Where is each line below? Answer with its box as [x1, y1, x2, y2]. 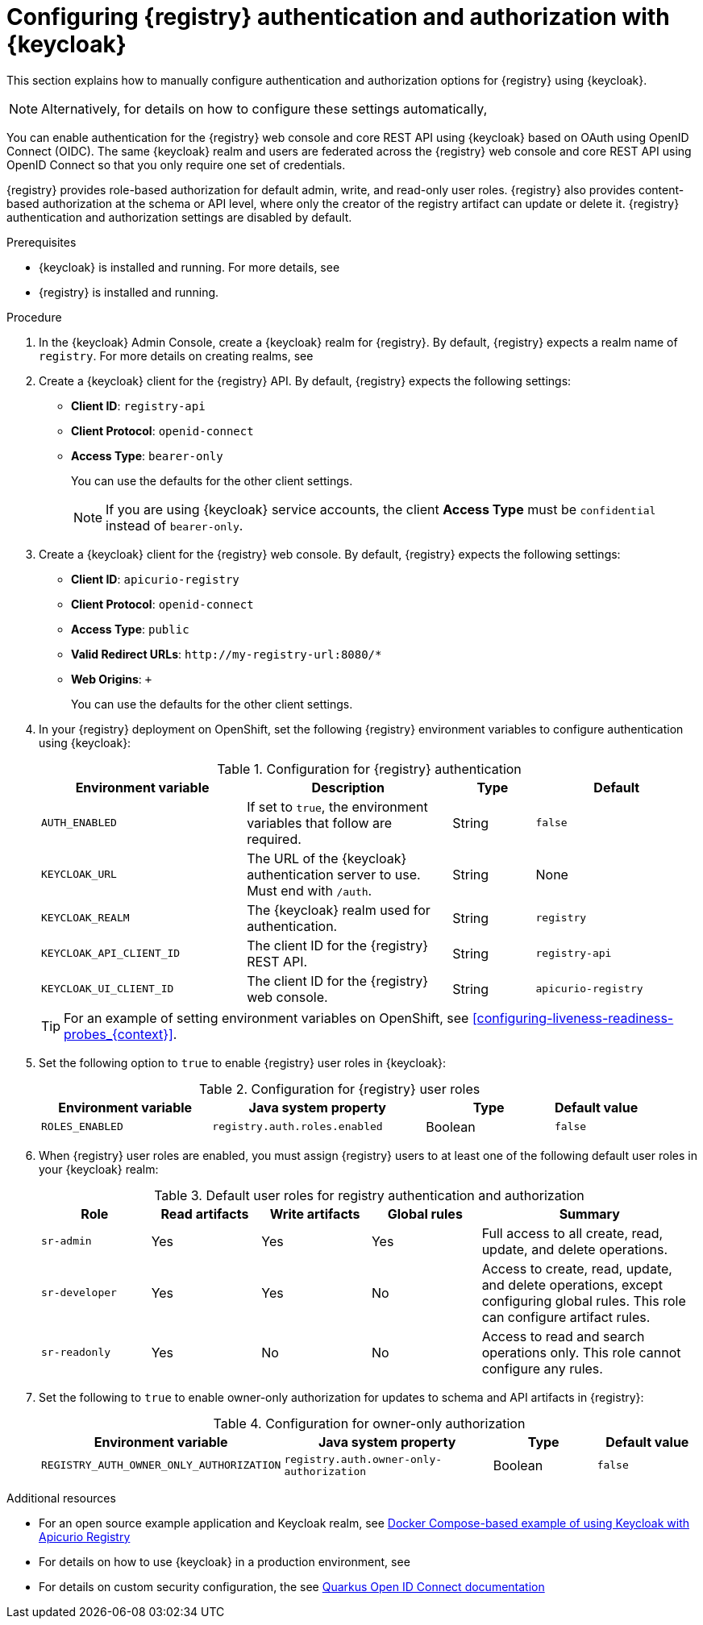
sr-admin [41, 1235, 92, 1248]
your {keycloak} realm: [39, 1162, 159, 1176]
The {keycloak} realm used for [247, 901, 431, 918]
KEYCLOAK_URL [41, 868, 117, 881]
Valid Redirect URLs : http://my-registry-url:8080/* [71, 646, 382, 661]
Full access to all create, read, [481, 1224, 663, 1241]
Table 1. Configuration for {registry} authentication [217, 760, 522, 777]
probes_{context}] [64, 1025, 173, 1042]
